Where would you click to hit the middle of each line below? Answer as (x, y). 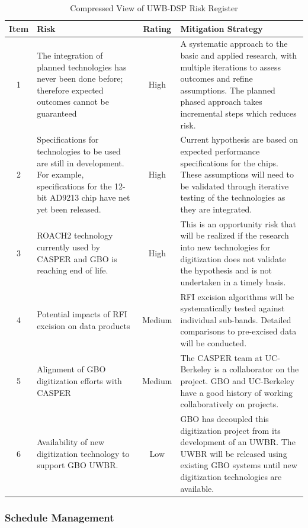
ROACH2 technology (75, 235)
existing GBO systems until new (239, 465)
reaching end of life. (73, 270)
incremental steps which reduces (238, 113)
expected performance (220, 151)
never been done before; (80, 78)
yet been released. (69, 209)
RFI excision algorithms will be (237, 296)
